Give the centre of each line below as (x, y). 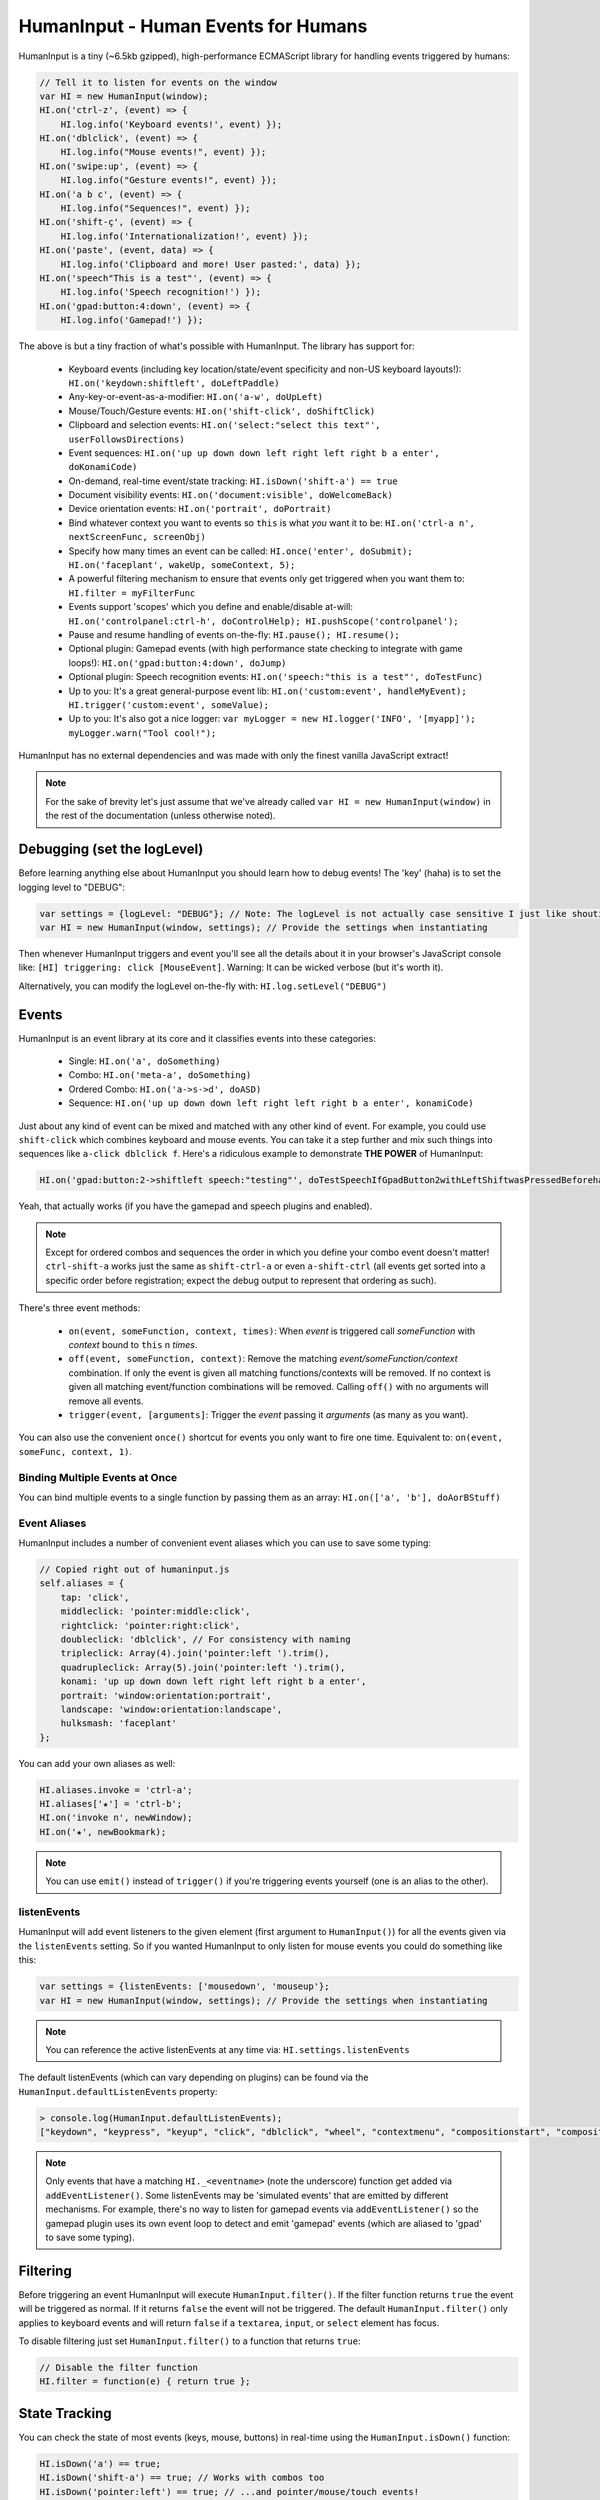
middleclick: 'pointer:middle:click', (155, 1611)
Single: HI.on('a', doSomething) (144, 1061)
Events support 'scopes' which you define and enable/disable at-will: (211, 607)
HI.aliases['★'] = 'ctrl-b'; (111, 1804)
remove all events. (106, 1401)
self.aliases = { (82, 1583)
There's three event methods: (79, 1308)
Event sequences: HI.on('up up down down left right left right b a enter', (254, 452)
